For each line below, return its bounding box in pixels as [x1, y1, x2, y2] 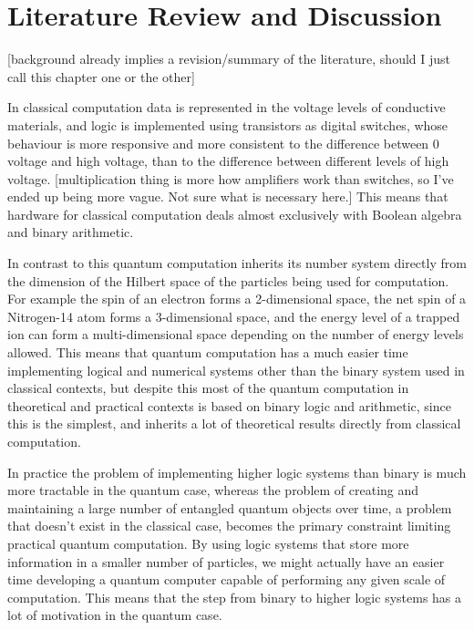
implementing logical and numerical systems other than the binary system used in [7, 360, 465, 379]
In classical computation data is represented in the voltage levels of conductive [7, 98, 446, 117]
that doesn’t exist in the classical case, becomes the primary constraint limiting [7, 516, 451, 535]
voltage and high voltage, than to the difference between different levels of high [7, 151, 449, 170]
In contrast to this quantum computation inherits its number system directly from [7, 253, 467, 273]
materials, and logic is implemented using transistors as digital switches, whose [7, 115, 448, 134]
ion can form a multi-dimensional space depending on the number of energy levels [7, 325, 464, 344]
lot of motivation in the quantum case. [7, 605, 222, 625]
